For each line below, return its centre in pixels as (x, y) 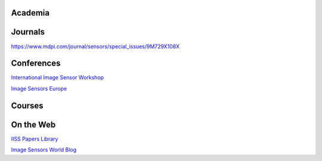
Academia (30, 13)
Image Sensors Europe (39, 88)
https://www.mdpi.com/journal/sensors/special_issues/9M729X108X (95, 46)
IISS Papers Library (35, 139)
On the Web (33, 124)
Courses (27, 105)
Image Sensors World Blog (44, 150)
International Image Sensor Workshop (58, 78)
